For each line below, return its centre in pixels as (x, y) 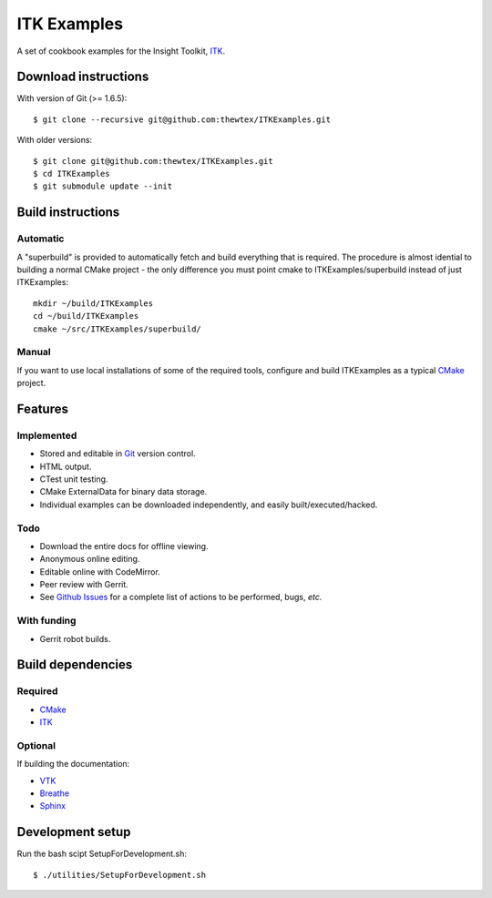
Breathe (55, 793)
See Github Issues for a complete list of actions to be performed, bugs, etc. (181, 597)
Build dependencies (75, 665)
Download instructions (83, 77)
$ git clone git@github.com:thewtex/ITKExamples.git (153, 161)
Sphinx (53, 806)
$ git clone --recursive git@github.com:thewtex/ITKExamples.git (182, 119)
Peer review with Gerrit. (84, 585)
